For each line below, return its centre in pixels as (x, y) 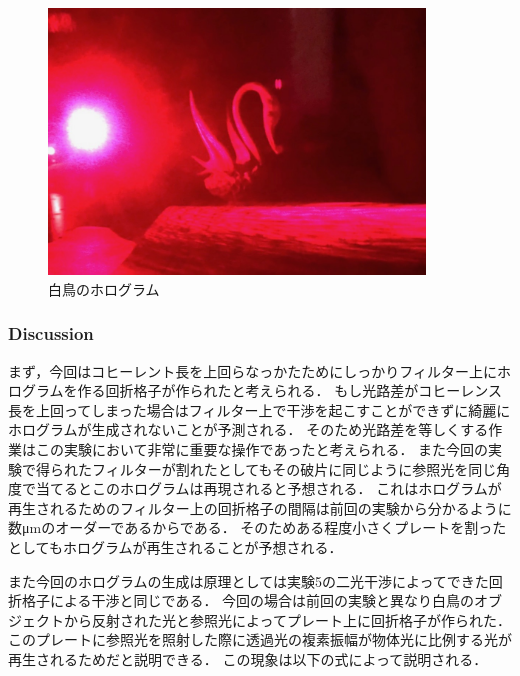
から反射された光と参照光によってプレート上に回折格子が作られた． (287, 619)
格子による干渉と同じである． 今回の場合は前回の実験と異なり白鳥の (248, 600)
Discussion (51, 333)
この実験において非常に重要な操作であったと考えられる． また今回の (262, 448)
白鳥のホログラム (104, 288)
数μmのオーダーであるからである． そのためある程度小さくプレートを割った (257, 527)
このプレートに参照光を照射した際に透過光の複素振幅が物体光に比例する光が (260, 639)
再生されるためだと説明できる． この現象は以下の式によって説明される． (248, 658)
